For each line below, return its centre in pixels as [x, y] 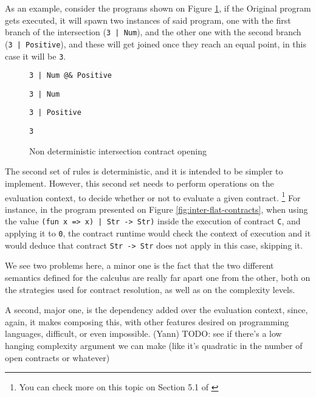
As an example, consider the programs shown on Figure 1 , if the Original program [158, 8]
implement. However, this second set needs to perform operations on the [139, 183]
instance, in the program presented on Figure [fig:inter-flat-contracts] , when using [156, 209]
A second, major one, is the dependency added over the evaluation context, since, [156, 310]
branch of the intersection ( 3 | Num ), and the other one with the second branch [153, 32]
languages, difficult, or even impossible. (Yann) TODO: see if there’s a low [143, 333]
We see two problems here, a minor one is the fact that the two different [139, 265]
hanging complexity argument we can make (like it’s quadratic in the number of [154, 345]
